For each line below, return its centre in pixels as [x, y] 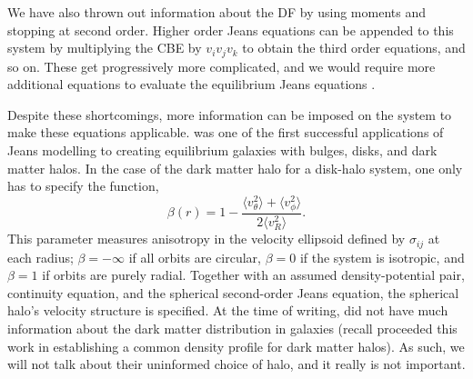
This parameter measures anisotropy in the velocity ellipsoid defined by [206, 239]
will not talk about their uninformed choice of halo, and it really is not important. [236, 364]
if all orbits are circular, [195, 257]
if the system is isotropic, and [382, 257]
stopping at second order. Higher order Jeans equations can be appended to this [231, 30]
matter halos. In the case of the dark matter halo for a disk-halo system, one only [235, 168]
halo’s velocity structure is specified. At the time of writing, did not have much [228, 310]
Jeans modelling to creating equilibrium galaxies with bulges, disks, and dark [222, 150]
